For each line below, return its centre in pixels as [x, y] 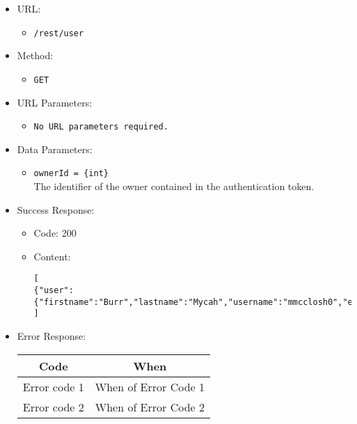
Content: [52, 256]
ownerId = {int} [71, 174]
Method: [35, 55]
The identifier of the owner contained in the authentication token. [174, 186]
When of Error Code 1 [150, 386]
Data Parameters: [55, 149]
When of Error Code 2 [150, 407]
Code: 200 [55, 233]
